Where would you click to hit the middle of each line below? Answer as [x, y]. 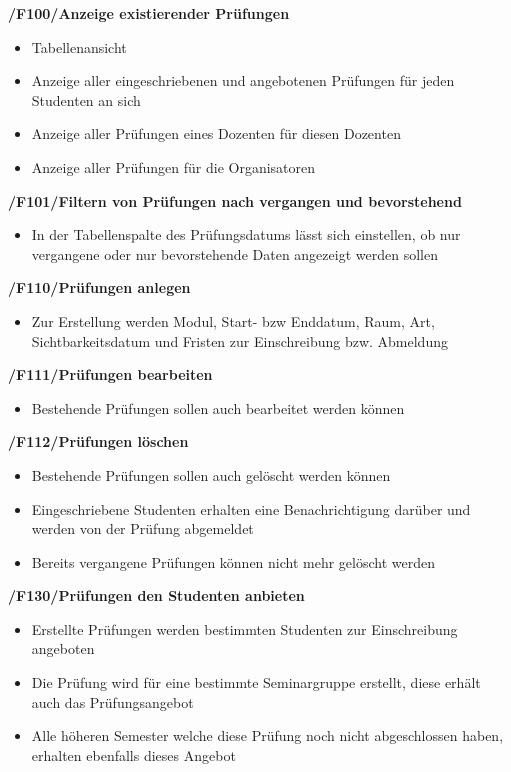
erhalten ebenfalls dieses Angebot [133, 754]
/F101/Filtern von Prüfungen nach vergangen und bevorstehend [235, 200]
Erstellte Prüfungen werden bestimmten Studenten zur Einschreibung [244, 628]
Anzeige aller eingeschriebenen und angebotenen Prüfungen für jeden [243, 80]
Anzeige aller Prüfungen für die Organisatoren [173, 166]
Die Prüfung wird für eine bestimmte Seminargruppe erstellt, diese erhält [256, 682]
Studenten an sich [86, 99]
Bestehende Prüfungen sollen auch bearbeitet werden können [218, 407]
